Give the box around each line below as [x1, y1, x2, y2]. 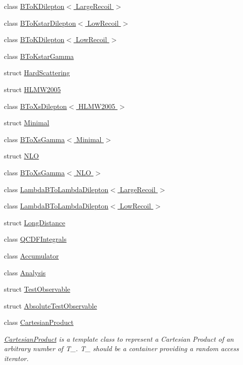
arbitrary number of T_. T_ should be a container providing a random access [4, 343, 239, 354]
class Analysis [4, 267, 46, 277]
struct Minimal [4, 117, 49, 128]
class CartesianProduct [4, 317, 74, 327]
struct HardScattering [4, 67, 70, 78]
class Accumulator [4, 250, 59, 261]
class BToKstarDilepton [4, 17, 76, 28]
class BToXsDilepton [4, 101, 67, 111]
